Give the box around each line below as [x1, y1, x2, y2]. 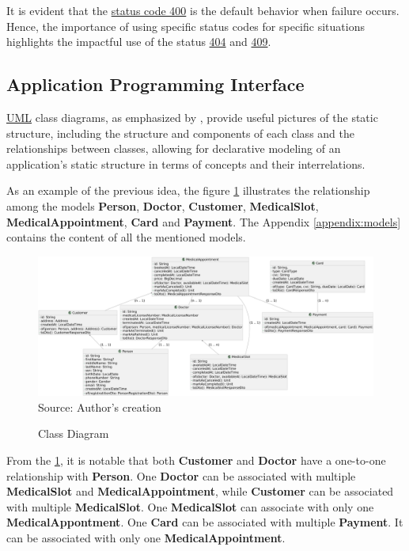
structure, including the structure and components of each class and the [6, 124, 354, 141]
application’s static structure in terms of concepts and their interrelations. [6, 155, 365, 172]
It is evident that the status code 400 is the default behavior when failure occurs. [6, 2, 400, 18]
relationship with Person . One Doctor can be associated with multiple [6, 467, 356, 484]
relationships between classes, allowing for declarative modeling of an [6, 140, 341, 157]
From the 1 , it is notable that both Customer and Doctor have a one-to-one [6, 451, 386, 468]
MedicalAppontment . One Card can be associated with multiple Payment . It [6, 514, 403, 530]
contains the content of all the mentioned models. [6, 229, 246, 245]
